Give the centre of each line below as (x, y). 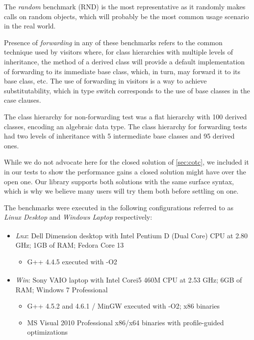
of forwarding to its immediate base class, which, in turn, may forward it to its (122, 71)
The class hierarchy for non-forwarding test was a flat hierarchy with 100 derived (126, 116)
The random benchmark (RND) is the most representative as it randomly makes (125, 6)
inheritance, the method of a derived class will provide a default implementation (125, 61)
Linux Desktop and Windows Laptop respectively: (78, 217)
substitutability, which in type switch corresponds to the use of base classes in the (127, 90)
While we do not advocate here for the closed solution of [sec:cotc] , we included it (127, 162)
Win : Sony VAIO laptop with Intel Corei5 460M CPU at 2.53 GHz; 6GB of (129, 279)
